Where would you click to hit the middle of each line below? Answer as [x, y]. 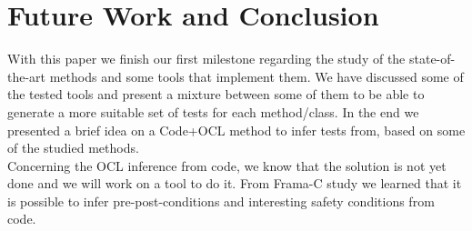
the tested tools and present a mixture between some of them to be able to [216, 94]
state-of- [432, 59]
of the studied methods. [73, 148]
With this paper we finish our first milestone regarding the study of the [206, 59]
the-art [27, 76]
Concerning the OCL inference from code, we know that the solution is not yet [227, 165]
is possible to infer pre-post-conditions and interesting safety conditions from [221, 201]
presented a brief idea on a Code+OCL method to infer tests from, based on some [236, 130]
